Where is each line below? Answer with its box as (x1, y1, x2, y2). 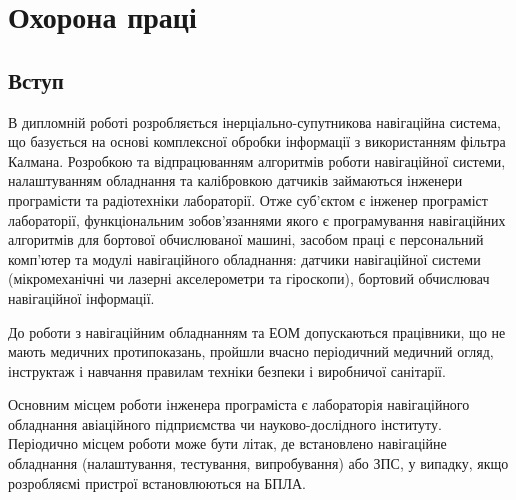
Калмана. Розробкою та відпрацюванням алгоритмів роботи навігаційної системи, (8, 150, 506, 171)
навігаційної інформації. (8, 287, 155, 308)
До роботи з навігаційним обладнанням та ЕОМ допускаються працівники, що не (8, 321, 506, 342)
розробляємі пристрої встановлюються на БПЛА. (8, 472, 306, 493)
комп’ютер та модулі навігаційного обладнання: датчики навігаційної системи (8, 248, 481, 269)
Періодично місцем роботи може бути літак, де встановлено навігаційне (8, 433, 447, 454)
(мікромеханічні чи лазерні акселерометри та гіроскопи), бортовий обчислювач (8, 268, 490, 289)
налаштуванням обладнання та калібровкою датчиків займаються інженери (8, 170, 463, 191)
